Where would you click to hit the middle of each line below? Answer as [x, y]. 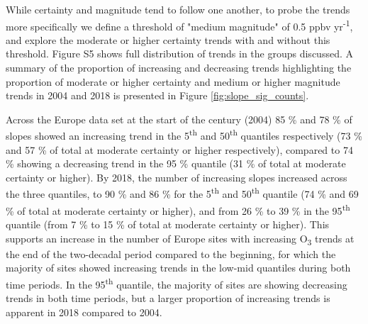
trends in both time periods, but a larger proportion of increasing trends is [168, 298]
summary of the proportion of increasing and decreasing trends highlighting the [179, 68]
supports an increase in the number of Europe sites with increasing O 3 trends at [180, 239]
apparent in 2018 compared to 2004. [84, 312]
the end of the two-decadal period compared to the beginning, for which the [171, 253]
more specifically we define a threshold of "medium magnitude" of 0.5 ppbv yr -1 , [179, 25]
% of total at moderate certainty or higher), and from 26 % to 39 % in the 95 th [178, 209]
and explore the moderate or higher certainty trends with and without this [168, 39]
